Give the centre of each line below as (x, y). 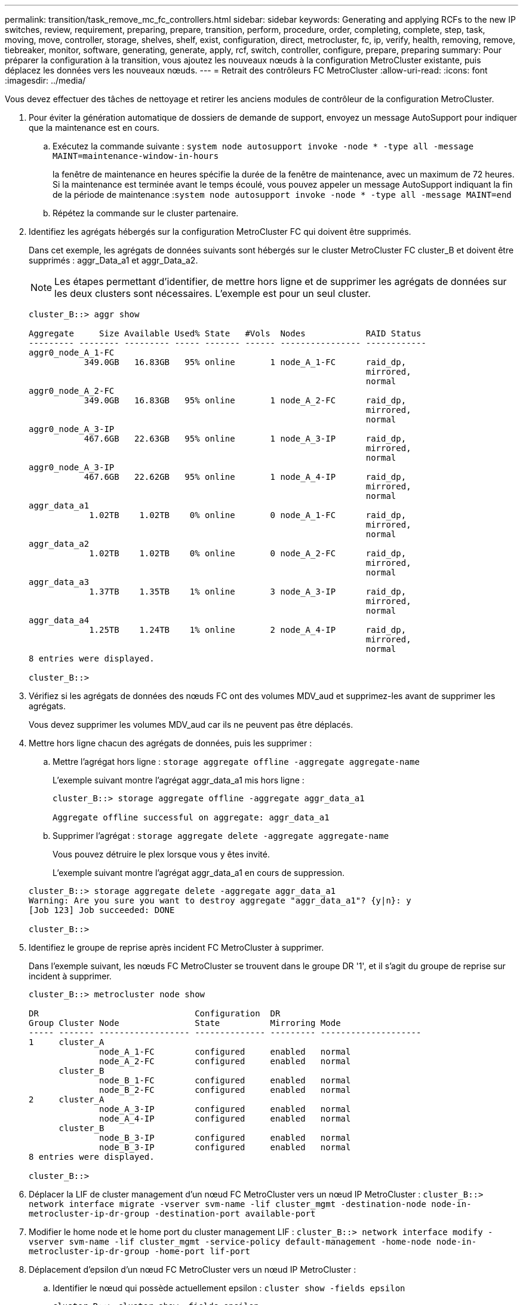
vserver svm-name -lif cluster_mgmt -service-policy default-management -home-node (230, 1242)
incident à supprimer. (70, 976)
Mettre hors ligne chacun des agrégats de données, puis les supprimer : (170, 743)
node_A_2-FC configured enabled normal (225, 1061)
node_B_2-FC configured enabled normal (225, 1090)
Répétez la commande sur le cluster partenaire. (146, 213)
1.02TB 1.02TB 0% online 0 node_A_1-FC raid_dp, (248, 515)
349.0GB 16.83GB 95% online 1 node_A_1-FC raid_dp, (245, 362)
